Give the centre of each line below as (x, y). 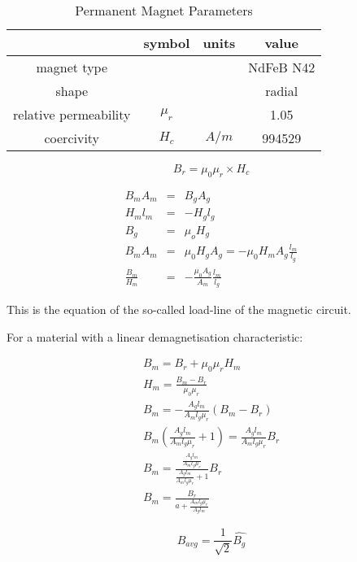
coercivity (72, 138)
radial (282, 91)
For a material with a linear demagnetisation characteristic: (155, 336)
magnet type (72, 67)
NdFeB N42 (282, 67)
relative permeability (72, 114)
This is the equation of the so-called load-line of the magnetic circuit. (179, 309)
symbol (167, 43)
